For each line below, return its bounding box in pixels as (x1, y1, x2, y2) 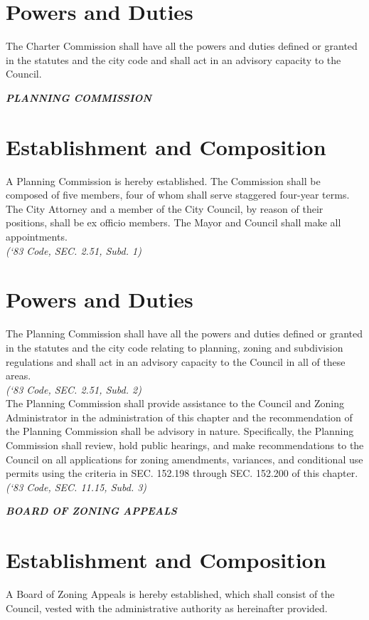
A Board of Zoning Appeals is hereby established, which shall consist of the (6, 587, 335, 601)
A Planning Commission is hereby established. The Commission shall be (6, 173, 321, 188)
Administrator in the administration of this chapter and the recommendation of (6, 409, 353, 424)
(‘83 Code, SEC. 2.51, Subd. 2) (6, 382, 141, 396)
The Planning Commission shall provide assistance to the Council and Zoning (6, 396, 344, 411)
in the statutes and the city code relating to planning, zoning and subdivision (6, 340, 343, 354)
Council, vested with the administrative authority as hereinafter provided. (6, 600, 328, 615)
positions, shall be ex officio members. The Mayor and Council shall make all (6, 215, 341, 230)
